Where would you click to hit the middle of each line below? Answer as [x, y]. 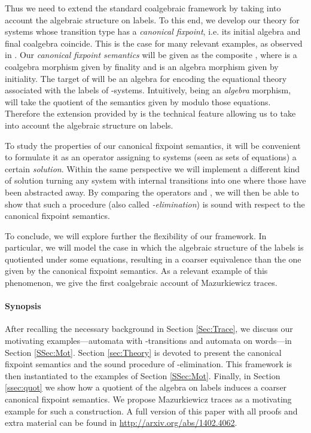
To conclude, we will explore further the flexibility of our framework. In [136, 235]
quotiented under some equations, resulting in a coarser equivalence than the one [153, 259]
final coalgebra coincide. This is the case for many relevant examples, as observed [154, 43]
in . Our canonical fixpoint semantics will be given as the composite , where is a [151, 55]
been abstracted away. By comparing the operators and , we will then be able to [152, 192]
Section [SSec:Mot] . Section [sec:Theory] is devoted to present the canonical [143, 352]
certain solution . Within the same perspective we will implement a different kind [153, 168]
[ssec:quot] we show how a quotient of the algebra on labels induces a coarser [146, 387]
